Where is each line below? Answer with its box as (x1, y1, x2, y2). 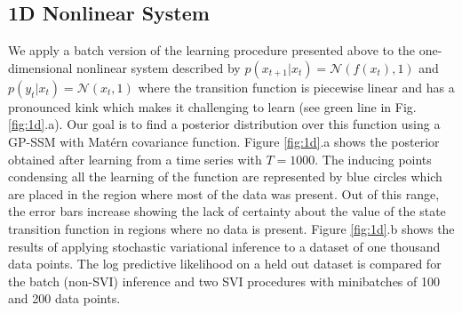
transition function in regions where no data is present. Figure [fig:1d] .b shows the (8, 219, 455, 237)
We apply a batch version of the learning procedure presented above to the (8, 41, 416, 60)
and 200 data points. (8, 289, 121, 308)
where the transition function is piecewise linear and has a (138, 77, 455, 96)
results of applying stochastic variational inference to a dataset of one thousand (8, 237, 441, 255)
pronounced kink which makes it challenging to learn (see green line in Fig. (8, 97, 417, 116)
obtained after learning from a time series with (8, 149, 262, 168)
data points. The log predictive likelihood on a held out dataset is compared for (8, 254, 442, 273)
